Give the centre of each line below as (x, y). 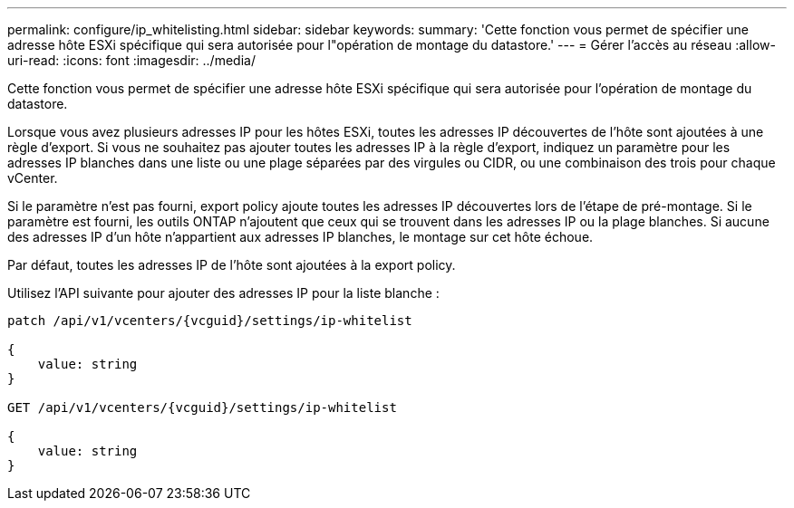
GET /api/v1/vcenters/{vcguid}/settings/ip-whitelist (202, 407)
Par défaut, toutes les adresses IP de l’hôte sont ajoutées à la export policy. (232, 265)
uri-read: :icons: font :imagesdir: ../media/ (131, 60)
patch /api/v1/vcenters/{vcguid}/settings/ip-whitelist (210, 321)
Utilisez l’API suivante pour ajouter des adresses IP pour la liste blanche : (223, 293)
